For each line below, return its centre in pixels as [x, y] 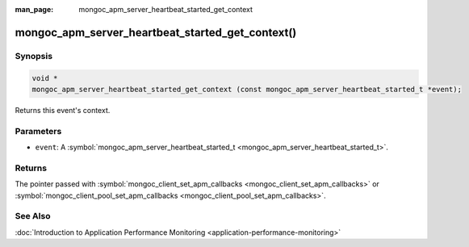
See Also [33, 216]
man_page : [34, 9]
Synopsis [33, 56]
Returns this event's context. [63, 110]
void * [45, 78]
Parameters [38, 131]
